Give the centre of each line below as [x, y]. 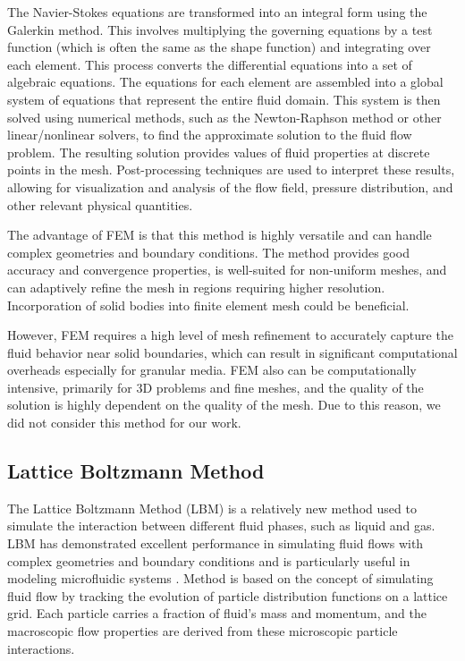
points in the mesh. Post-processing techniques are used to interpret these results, [231, 169]
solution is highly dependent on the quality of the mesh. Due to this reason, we [224, 405]
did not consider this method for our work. [124, 423]
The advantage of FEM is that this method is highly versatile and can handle [220, 235]
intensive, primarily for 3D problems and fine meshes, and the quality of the [216, 387]
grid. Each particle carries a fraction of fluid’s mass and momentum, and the [217, 613]
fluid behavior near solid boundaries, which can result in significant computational [232, 352]
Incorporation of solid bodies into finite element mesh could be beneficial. [208, 305]
